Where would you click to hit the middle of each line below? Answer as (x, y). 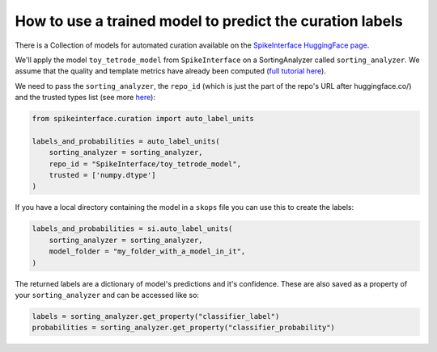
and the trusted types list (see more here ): (85, 98)
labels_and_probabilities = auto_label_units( (126, 141)
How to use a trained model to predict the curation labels (209, 21)
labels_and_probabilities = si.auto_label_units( (132, 229)
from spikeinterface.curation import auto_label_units (143, 119)
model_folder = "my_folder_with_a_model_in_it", (147, 251)
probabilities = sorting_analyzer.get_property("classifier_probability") (184, 328)
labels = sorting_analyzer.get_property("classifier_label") (156, 316)
